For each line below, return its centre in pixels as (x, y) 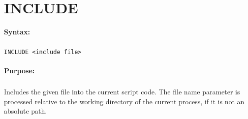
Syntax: (17, 31)
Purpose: (19, 71)
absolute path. (26, 111)
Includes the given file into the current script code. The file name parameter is (122, 92)
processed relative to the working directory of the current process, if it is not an (124, 101)
